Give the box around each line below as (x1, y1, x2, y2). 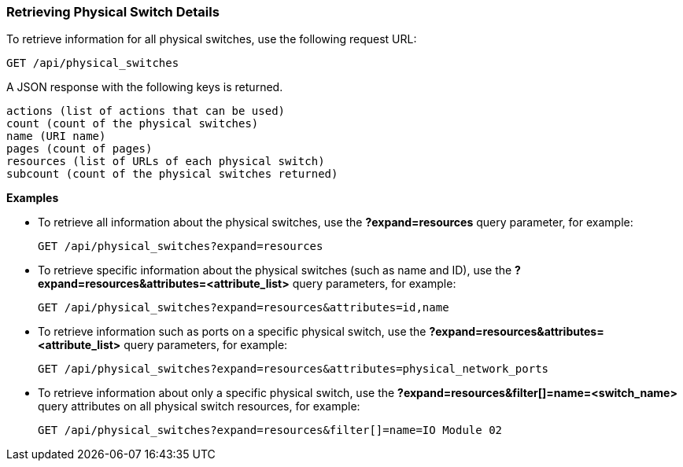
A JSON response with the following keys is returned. (6, 80, 283, 94)
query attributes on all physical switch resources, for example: (38, 399, 360, 414)
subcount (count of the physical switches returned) (6, 167, 338, 181)
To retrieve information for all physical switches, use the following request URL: (6, 32, 417, 46)
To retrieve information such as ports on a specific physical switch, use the (38, 325, 426, 339)
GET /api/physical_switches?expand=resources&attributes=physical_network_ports (38, 362, 549, 376)
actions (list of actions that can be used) (6, 105, 286, 118)
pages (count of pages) (6, 142, 153, 156)
